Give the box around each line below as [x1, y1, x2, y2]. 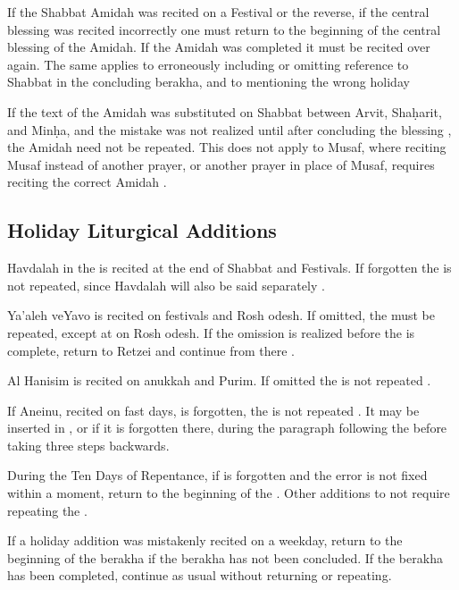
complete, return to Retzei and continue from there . [7, 341, 295, 359]
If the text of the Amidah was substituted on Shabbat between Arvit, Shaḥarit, [7, 102, 442, 121]
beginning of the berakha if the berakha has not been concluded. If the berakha [7, 548, 443, 567]
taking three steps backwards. [7, 435, 170, 454]
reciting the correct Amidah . [7, 173, 167, 191]
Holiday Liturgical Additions [7, 216, 277, 244]
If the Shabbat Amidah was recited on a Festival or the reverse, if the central [7, 3, 430, 21]
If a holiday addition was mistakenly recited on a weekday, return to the [7, 531, 403, 550]
